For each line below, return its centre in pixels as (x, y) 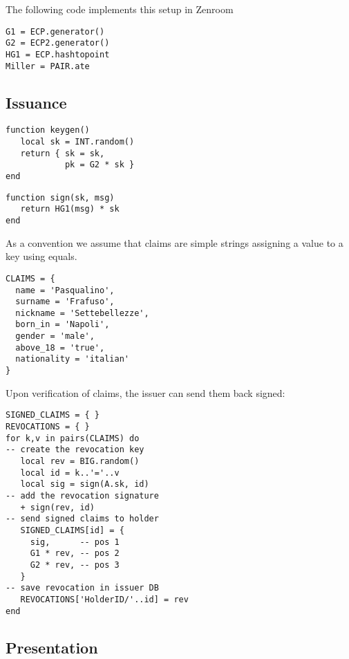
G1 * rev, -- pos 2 (75, 554)
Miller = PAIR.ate (48, 66)
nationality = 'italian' (72, 359)
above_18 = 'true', (60, 347)
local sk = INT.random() (77, 142)
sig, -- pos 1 (75, 542)
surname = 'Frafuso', (65, 302)
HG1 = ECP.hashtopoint (58, 54)
